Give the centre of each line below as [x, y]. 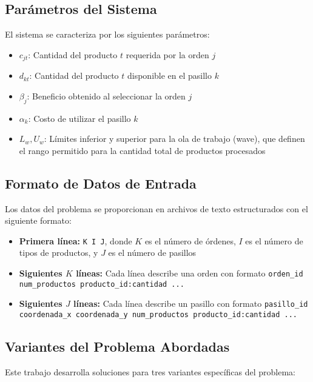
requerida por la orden [167, 54]
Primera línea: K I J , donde [76, 240]
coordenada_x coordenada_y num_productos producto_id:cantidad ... [158, 315]
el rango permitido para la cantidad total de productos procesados [142, 150]
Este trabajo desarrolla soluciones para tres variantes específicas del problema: [150, 371]
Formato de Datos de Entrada [101, 183]
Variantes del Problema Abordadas [117, 347]
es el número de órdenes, [190, 240]
